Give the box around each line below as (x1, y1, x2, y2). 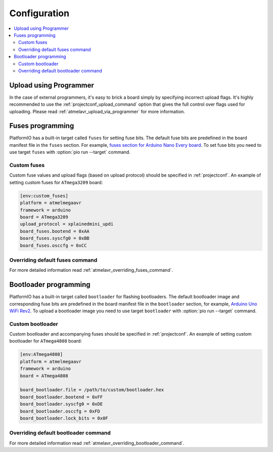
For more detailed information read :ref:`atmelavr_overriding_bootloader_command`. (9, 440, 185, 446)
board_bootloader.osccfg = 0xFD (20, 408, 101, 414)
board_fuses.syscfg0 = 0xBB (20, 235, 89, 241)
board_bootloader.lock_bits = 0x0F (20, 415, 108, 421)
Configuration (9, 8, 70, 19)
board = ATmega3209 (20, 214, 68, 220)
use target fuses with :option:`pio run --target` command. (9, 149, 131, 155)
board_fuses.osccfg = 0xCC (20, 242, 87, 248)
